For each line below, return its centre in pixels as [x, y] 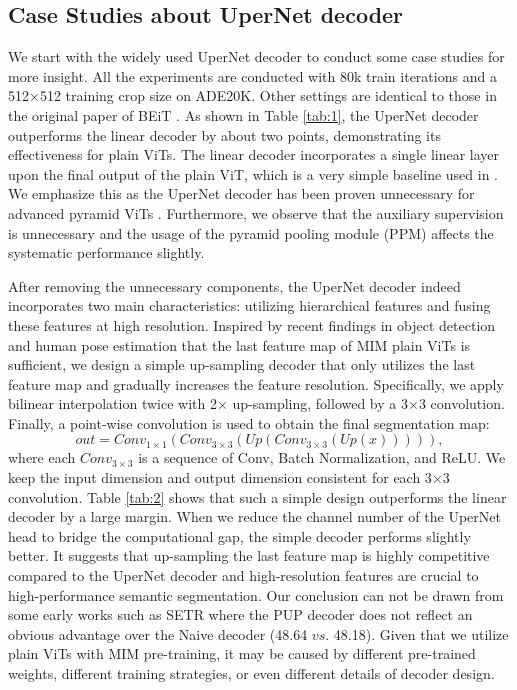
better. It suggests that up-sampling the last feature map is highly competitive [249, 555]
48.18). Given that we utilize [421, 633]
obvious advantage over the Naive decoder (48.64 [158, 633]
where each [42, 457]
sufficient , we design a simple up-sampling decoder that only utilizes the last [242, 364]
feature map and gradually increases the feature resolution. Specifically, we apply [256, 383]
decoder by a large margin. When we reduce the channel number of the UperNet [254, 516]
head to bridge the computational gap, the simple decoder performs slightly [239, 535]
